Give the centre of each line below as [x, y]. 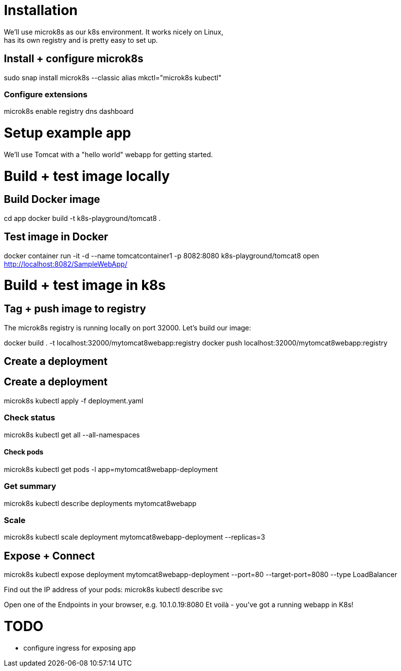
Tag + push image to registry [75, 309]
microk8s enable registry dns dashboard [69, 111]
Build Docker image [52, 199]
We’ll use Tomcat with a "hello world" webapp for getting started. [109, 154]
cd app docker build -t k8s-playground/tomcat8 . [82, 218]
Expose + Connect [49, 556]
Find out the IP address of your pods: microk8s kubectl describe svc [113, 590]
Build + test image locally [87, 176]
